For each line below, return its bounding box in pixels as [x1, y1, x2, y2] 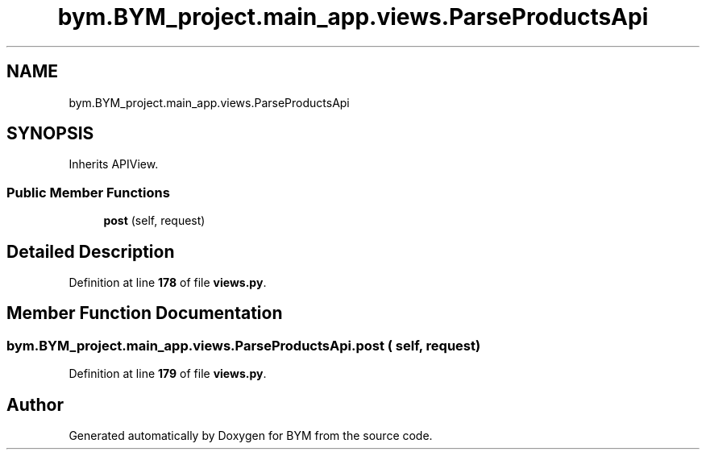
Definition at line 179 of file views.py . [69, 367, 267, 381]
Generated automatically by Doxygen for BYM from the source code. [69, 429, 433, 443]
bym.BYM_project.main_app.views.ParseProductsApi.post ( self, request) [6, 337, 481, 354]
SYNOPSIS [6, 123, 94, 144]
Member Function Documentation [6, 303, 283, 324]
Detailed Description [6, 241, 175, 262]
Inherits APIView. [69, 157, 159, 172]
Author [6, 394, 64, 415]
